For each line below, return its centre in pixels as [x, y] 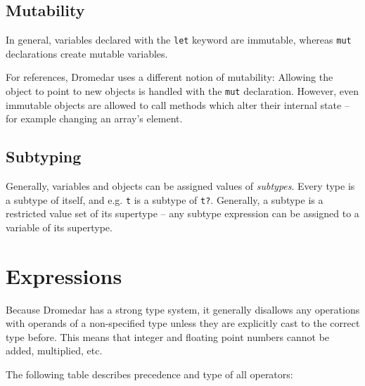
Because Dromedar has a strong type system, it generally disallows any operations [183, 309]
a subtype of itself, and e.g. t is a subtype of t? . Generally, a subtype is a [165, 199]
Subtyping [44, 156]
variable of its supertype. [59, 227]
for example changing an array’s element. [94, 118]
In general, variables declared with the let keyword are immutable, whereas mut [179, 40]
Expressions [64, 275]
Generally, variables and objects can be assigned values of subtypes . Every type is [180, 186]
